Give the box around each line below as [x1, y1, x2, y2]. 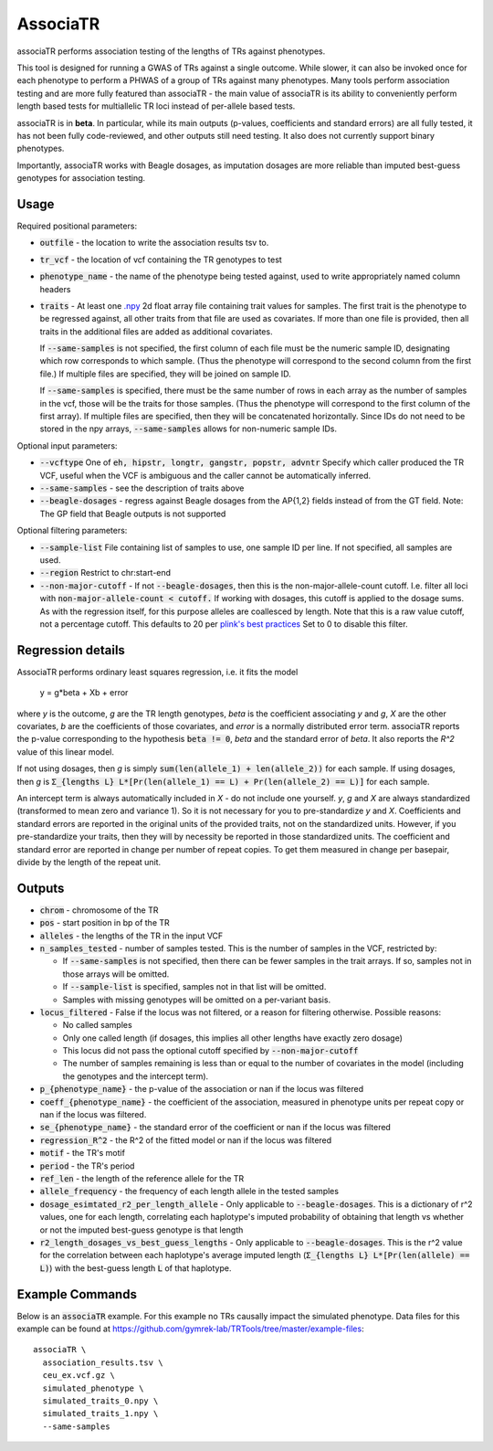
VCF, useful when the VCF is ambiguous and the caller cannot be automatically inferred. [39, 470, 372, 481]
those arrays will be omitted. [62, 969, 170, 980]
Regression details [16, 642, 125, 658]
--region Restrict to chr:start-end [39, 567, 172, 578]
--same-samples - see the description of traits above [39, 482, 245, 493]
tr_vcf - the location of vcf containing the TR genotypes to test [39, 254, 282, 265]
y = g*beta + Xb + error [39, 687, 129, 698]
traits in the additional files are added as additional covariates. [39, 325, 273, 337]
